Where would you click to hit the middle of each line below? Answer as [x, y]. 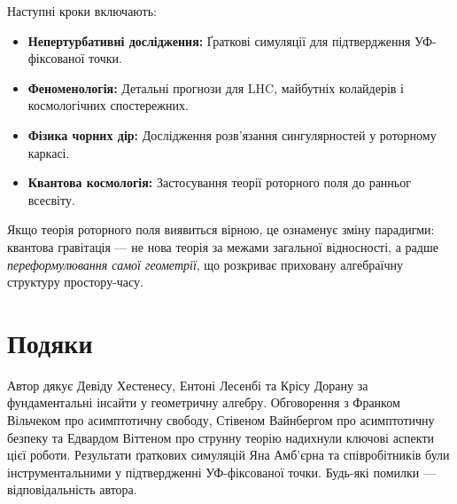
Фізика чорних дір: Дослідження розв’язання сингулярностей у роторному [232, 134]
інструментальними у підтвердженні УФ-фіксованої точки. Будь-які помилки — [221, 472]
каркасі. [49, 152]
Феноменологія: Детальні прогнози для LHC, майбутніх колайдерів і [216, 87]
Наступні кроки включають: [82, 11]
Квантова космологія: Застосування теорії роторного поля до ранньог [219, 182]
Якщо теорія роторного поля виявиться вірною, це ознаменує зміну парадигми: [221, 229]
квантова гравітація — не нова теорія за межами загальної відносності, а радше [223, 246]
